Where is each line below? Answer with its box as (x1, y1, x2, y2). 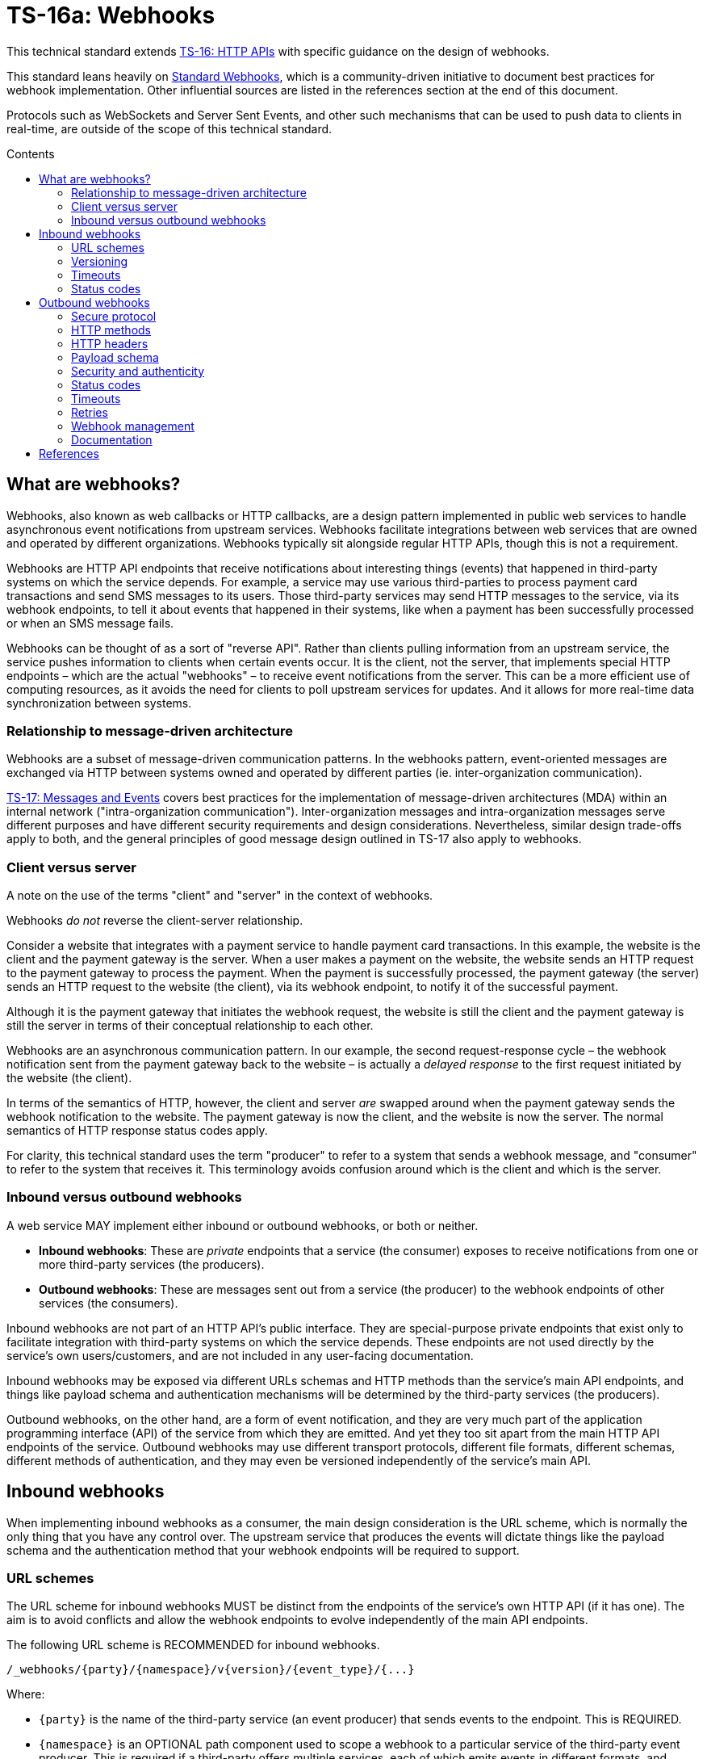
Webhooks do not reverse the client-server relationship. (6, 913, 303, 928)
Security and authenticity (71, 363, 205, 378)
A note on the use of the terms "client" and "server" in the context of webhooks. (6, 888, 433, 903)
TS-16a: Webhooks (6, 2, 215, 29)
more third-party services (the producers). (39, 1257, 265, 1271)
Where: (6, 1687, 45, 1702)
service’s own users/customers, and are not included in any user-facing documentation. (6, 1348, 474, 1362)
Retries (71, 405, 108, 419)
